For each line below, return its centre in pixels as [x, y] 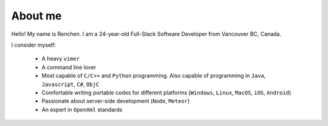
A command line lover [69, 67]
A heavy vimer [61, 59]
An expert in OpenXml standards [82, 110]
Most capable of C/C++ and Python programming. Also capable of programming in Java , [154, 76]
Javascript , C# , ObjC [70, 84]
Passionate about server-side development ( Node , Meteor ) [116, 101]
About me [36, 16]
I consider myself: [34, 45]
